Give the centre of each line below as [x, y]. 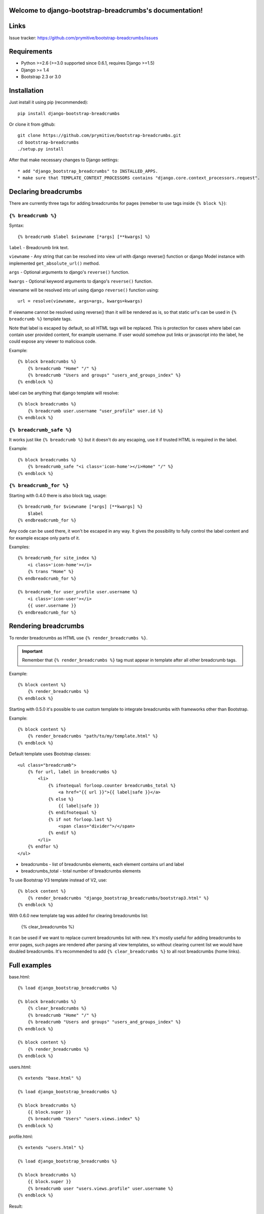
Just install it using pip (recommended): [48, 102]
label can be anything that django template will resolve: [64, 393]
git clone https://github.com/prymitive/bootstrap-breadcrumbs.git [99, 135]
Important [32, 651]
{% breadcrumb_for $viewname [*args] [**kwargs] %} [80, 507]
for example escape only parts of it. [44, 538]
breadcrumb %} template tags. [40, 319]
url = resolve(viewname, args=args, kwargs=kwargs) [80, 301]
